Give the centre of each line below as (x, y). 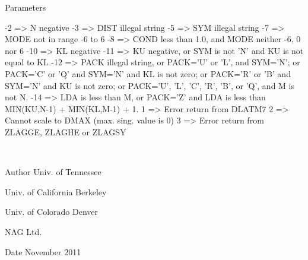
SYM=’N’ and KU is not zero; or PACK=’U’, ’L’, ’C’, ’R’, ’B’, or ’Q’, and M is (150, 85)
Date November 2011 (43, 251)
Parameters (26, 7)
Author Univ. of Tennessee (53, 172)
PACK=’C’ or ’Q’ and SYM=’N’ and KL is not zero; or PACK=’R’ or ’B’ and (148, 73)
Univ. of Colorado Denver (52, 212)
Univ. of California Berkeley (56, 191)
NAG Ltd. (23, 231)
